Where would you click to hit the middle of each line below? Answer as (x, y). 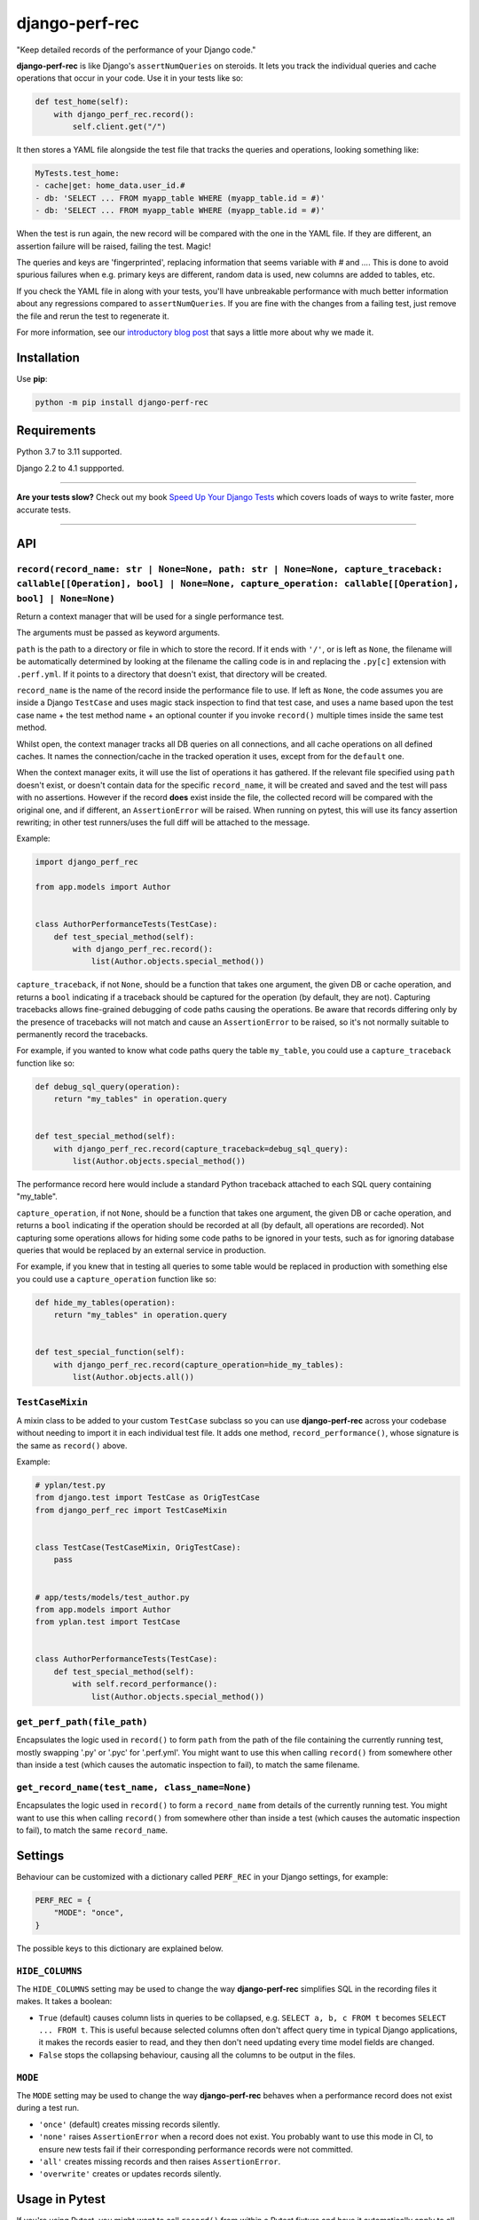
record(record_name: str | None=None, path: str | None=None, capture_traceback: (230, 570)
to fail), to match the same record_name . (92, 1830)
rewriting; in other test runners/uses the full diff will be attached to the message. (163, 822)
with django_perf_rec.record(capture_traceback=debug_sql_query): (201, 1149)
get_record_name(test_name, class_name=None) (134, 1787)
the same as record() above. (72, 1445)
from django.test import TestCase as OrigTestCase (148, 1498)
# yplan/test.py (71, 1485)
